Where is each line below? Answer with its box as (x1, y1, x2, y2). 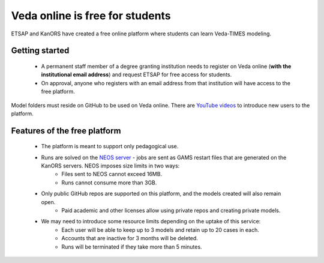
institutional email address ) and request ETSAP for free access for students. (41, 71, 232, 78)
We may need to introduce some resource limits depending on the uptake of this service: (41, 218, 261, 225)
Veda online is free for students (11, 9, 171, 22)
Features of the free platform (11, 125, 121, 136)
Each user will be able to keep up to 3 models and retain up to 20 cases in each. (61, 226, 259, 234)
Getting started (11, 46, 70, 56)
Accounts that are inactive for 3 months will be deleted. (61, 235, 198, 242)
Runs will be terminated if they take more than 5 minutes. (61, 243, 202, 250)
